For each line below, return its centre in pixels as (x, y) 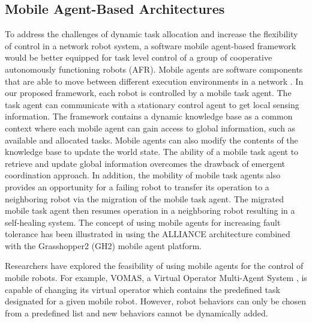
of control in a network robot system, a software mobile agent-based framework (151, 45)
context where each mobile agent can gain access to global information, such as (150, 128)
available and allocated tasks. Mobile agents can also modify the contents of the (151, 140)
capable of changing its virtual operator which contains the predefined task (142, 289)
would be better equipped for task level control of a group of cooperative (139, 57)
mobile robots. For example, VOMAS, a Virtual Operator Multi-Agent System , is (156, 278)
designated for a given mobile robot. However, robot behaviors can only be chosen (156, 301)
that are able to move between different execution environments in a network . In (154, 81)
